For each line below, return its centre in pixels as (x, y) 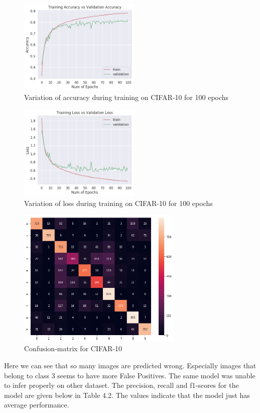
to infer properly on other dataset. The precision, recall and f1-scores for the (121, 385)
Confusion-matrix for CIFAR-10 (73, 348)
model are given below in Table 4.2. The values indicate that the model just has (127, 395)
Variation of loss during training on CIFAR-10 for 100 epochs (118, 203)
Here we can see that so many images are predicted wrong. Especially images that (130, 366)
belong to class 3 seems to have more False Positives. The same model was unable (130, 375)
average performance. (37, 405)
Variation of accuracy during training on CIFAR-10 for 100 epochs (126, 97)
